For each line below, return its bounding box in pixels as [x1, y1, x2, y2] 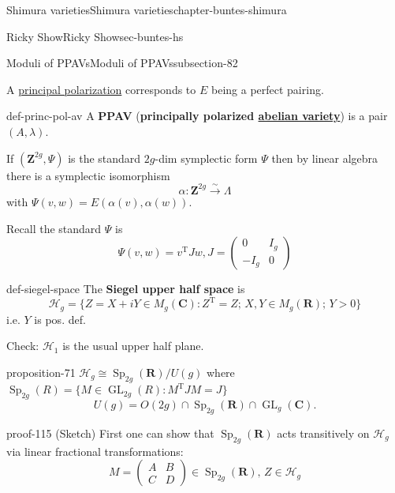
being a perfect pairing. [211, 81, 324, 97]
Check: [6, 337, 39, 354]
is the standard [68, 149, 141, 166]
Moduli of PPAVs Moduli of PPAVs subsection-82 [6, 55, 238, 71]
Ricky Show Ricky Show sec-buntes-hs [6, 28, 184, 44]
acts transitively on [277, 424, 370, 441]
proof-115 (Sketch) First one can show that [6, 424, 214, 441]
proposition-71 [6, 363, 76, 380]
